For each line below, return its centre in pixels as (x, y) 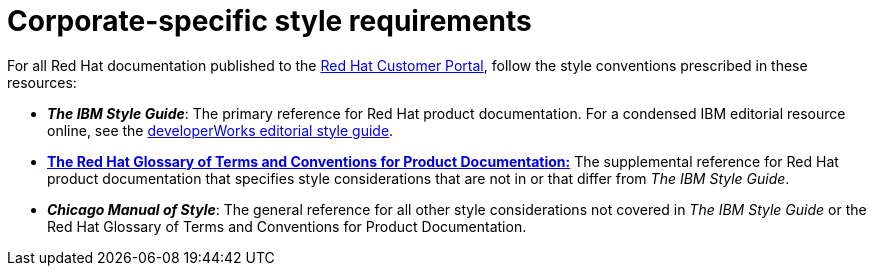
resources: (42, 82)
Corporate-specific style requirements (269, 21)
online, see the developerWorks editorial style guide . (220, 130)
